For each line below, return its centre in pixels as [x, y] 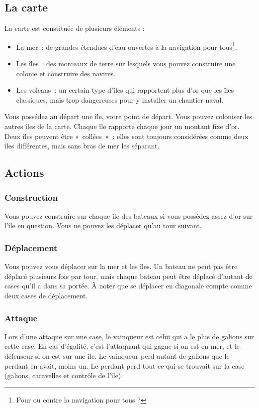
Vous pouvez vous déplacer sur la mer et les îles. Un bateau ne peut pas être [121, 266]
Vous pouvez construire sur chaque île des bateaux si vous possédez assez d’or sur [129, 215]
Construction [31, 197]
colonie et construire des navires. [66, 73]
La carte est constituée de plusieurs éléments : [75, 28]
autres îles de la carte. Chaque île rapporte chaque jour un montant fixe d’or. [122, 126]
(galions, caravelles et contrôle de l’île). [64, 375]
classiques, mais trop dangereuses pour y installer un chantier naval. [120, 99]
